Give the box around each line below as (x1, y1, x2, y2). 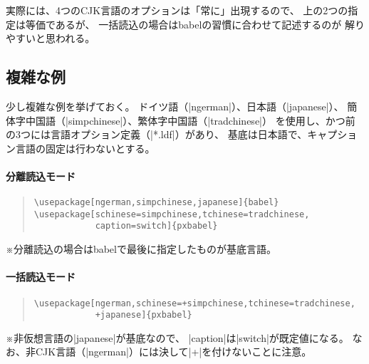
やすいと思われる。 (6, 31, 95, 46)
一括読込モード (6, 269, 76, 284)
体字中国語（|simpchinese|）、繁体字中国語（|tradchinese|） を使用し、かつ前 (6, 113, 355, 128)
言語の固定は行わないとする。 (15, 140, 155, 155)
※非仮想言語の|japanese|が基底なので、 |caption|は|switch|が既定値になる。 (6, 330, 349, 345)
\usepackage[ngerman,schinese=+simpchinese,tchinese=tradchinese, (33, 298, 355, 308)
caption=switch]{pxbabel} (95, 221, 218, 232)
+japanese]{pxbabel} (95, 310, 192, 321)
